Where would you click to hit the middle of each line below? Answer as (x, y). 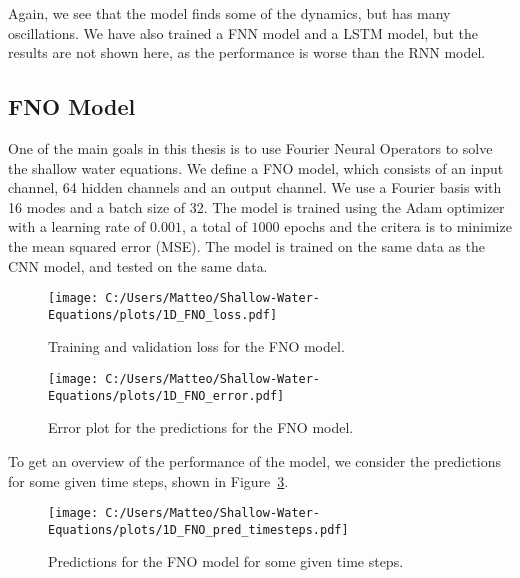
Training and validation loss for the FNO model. (196, 346)
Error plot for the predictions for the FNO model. (201, 427)
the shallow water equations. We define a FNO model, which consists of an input (256, 167)
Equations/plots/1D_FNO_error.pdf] (166, 395)
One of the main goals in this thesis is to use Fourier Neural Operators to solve (250, 147)
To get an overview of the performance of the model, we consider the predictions (255, 460)
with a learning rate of (77, 226)
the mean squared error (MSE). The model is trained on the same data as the (247, 245)
